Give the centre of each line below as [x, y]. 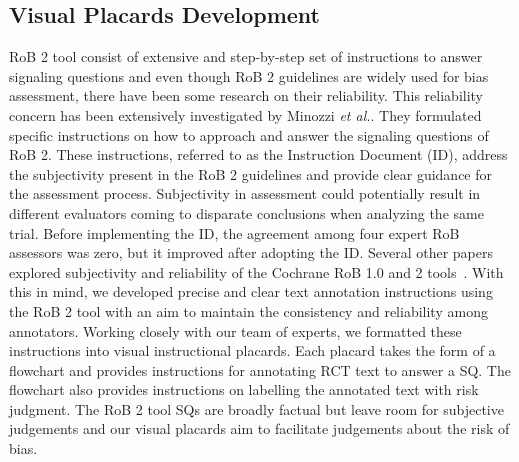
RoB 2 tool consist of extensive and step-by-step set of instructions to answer [246, 56]
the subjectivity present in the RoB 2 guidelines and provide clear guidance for [251, 173]
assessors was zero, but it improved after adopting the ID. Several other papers [251, 252]
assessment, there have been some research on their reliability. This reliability [246, 95]
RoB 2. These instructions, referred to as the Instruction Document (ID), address [258, 154]
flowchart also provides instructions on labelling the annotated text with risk [244, 389]
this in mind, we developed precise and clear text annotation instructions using [251, 291]
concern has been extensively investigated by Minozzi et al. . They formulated [245, 114]
